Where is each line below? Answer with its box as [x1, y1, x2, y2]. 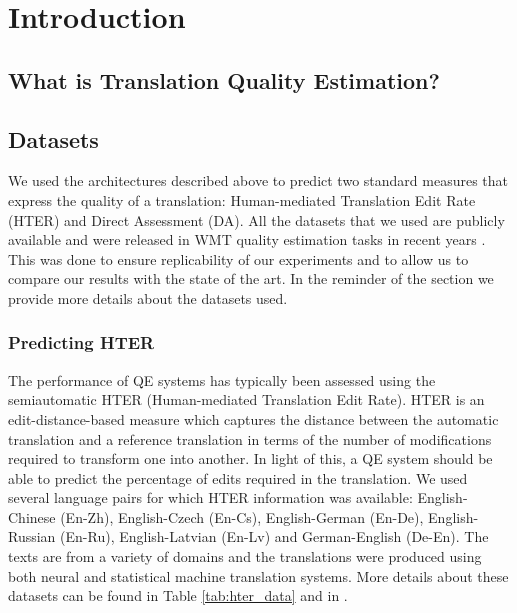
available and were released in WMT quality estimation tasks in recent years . [8, 229, 486, 250]
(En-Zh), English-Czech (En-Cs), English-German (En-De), [60, 506, 424, 527]
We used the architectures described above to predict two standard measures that [8, 170, 508, 191]
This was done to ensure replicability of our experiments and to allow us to [8, 248, 469, 269]
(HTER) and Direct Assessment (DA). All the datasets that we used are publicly [8, 209, 505, 230]
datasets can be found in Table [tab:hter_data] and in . [8, 585, 348, 606]
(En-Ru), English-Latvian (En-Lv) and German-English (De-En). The [60, 526, 489, 547]
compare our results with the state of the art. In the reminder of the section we [8, 268, 494, 289]
